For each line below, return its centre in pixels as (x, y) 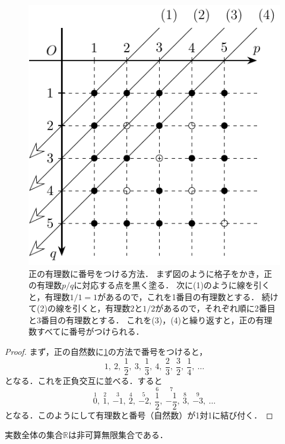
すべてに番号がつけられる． (90, 331)
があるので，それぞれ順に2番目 (215, 308)
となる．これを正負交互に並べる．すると (84, 380)
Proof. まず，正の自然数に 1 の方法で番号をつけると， (106, 352)
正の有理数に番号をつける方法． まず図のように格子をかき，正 (151, 273)
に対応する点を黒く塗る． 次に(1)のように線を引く (172, 285)
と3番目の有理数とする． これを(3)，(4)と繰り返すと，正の (142, 319)
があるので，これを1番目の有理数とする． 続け (188, 296)
